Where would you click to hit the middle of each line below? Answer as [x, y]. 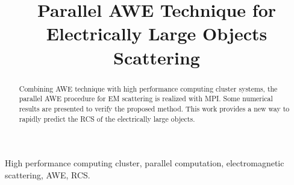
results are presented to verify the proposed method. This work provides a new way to [154, 108]
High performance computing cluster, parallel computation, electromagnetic [145, 163]
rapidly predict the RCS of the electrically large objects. [107, 118]
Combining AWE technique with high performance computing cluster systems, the [148, 88]
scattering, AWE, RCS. [48, 174]
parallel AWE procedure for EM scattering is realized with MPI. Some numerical [146, 99]
